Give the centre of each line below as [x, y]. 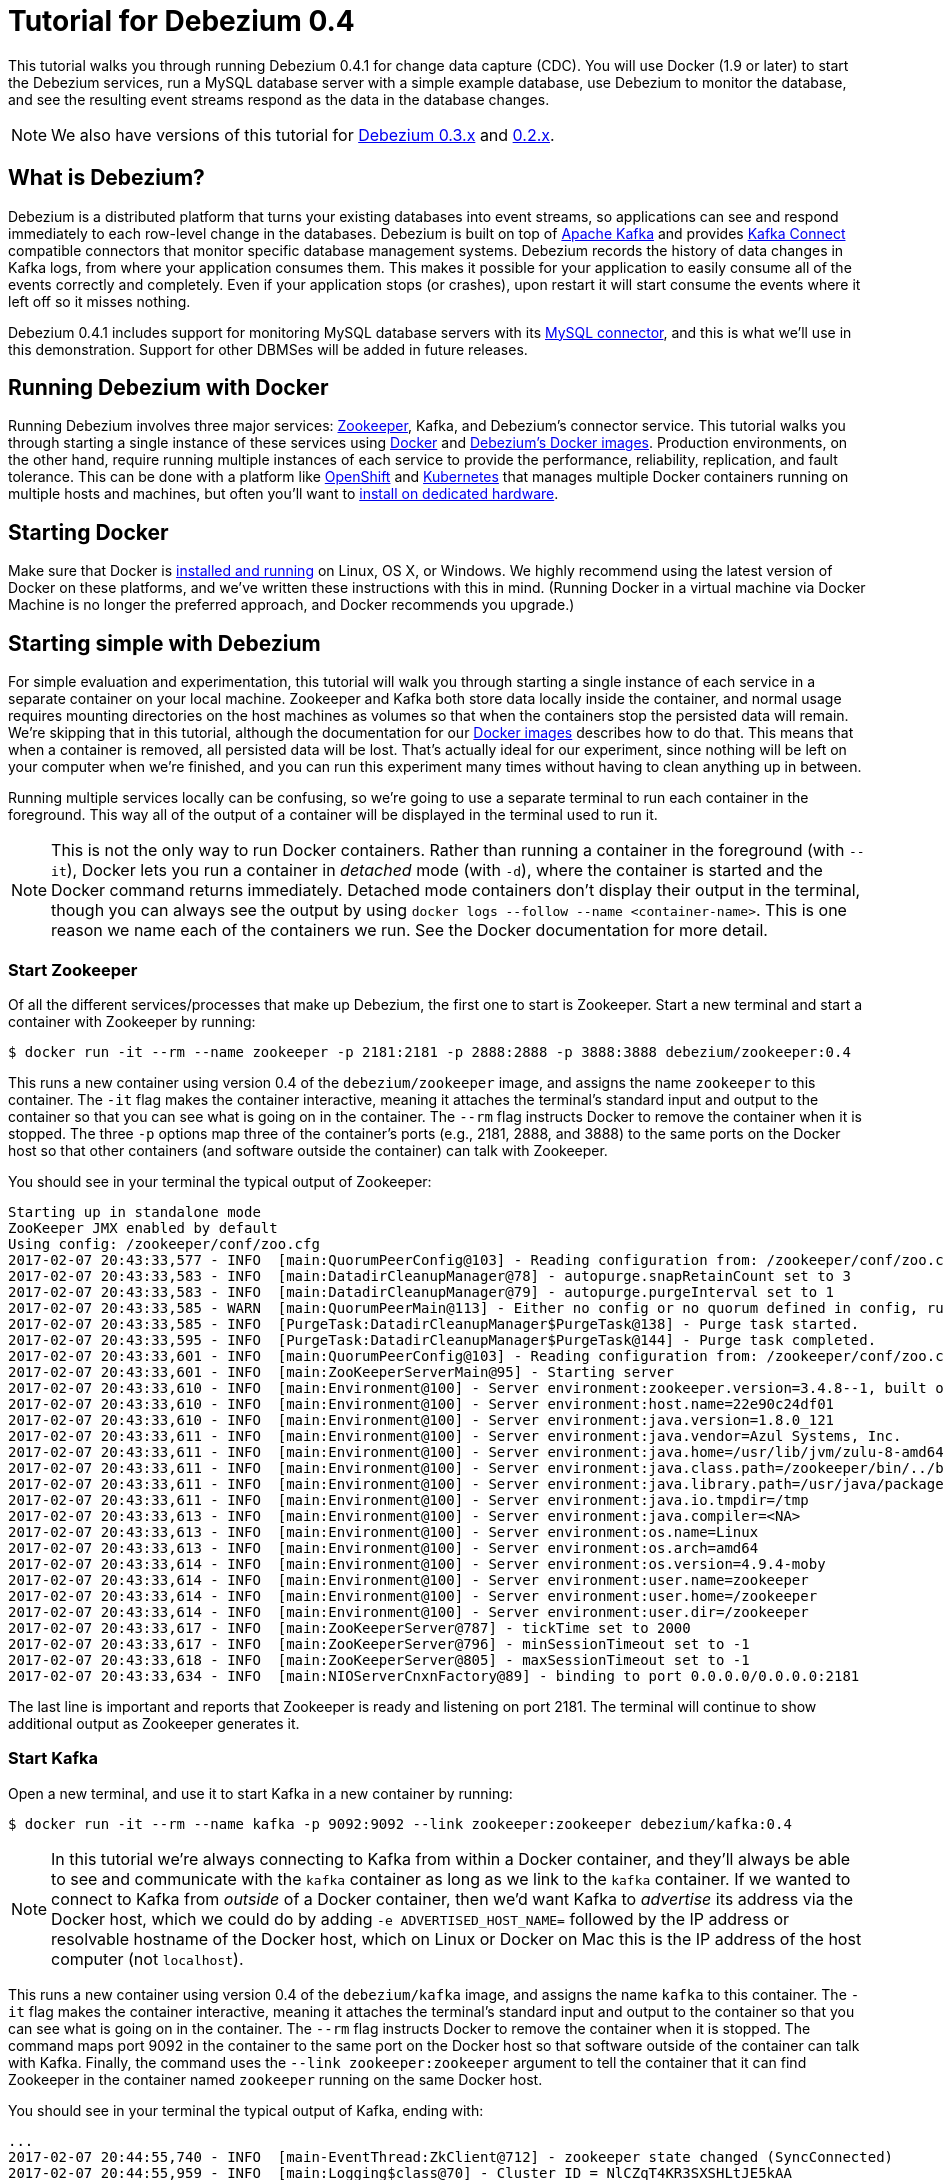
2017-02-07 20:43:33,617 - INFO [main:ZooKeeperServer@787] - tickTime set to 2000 [349, 1627]
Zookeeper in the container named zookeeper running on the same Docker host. [275, 2079]
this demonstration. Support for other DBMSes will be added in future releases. [268, 349]
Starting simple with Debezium [164, 643]
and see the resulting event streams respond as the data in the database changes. [279, 99]
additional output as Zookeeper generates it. [154, 1723]
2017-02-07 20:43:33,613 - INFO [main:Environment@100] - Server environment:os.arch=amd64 [383, 1547]
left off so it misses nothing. [99, 301]
